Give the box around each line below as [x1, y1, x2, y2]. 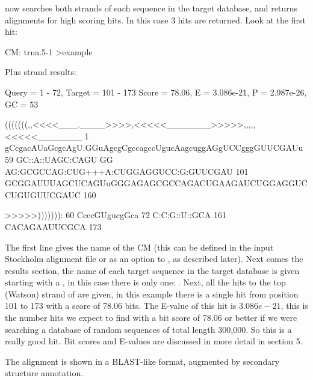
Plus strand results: [5, 66, 76, 78]
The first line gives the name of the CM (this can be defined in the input [5, 240, 274, 253]
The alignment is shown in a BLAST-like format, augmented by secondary [5, 355, 280, 367]
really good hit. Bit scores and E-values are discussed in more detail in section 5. [5, 335, 303, 347]
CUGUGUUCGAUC [5, 188, 81, 201]
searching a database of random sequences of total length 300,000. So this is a [5, 323, 292, 335]
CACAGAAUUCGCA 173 [5, 220, 102, 233]
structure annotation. [5, 367, 84, 379]
